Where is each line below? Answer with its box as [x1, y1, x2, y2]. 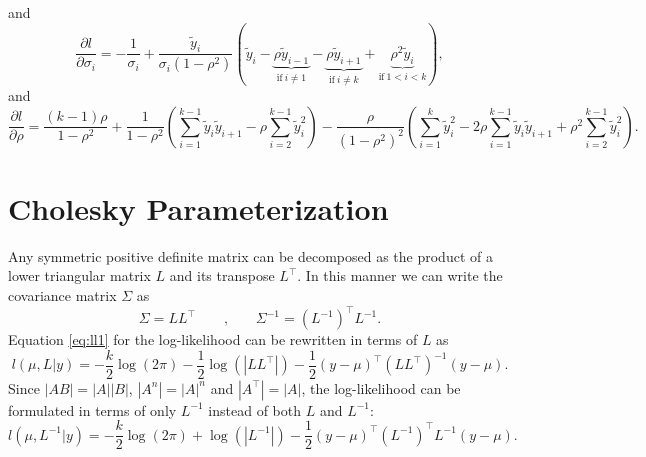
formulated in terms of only [8, 399, 177, 420]
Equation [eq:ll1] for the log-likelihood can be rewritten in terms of [8, 329, 418, 350]
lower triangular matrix [8, 265, 151, 286]
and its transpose [169, 265, 275, 286]
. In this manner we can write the [297, 265, 503, 286]
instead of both [208, 399, 302, 420]
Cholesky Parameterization [8, 187, 389, 228]
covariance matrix [8, 284, 117, 305]
